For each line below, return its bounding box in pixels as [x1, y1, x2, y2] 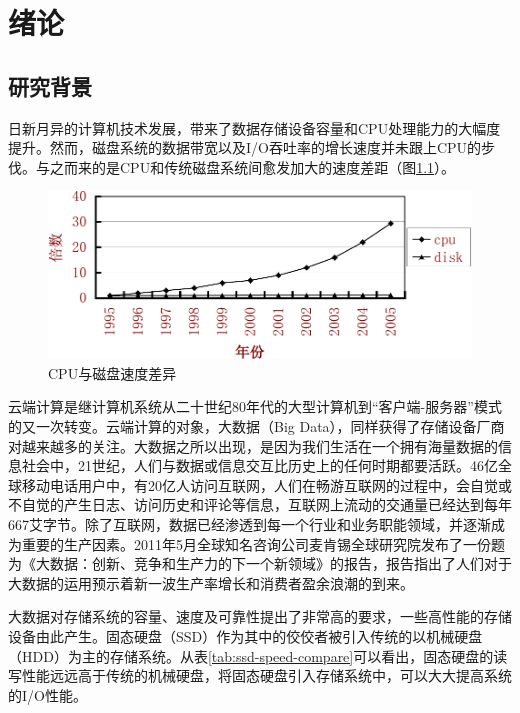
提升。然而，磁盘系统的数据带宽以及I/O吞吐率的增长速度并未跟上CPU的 [8, 137, 482, 158]
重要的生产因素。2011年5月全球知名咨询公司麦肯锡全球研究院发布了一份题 [21, 533, 505, 554]
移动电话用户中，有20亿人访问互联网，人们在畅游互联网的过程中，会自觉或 [21, 474, 512, 495]
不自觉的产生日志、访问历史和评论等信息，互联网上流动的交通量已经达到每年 [8, 494, 512, 515]
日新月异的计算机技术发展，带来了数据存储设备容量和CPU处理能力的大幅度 [8, 117, 501, 138]
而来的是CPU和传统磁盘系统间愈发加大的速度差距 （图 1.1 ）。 [63, 156, 456, 177]
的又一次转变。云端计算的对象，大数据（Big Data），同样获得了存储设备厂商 [8, 416, 505, 436]
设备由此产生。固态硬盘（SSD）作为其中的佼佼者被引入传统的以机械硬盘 [8, 625, 483, 646]
